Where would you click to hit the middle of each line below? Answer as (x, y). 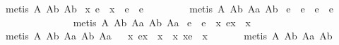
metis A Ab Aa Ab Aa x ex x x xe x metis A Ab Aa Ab (169, 36)
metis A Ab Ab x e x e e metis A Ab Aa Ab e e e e (169, 8)
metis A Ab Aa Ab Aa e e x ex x (162, 22)
